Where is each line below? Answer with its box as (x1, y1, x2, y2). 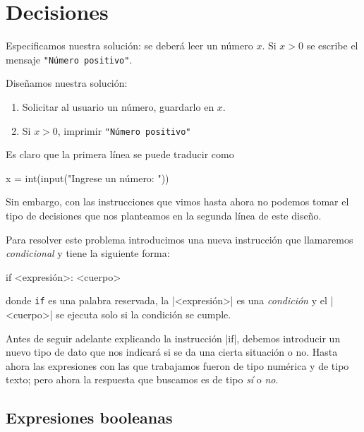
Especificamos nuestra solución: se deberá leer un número (6, 38, 253, 53)
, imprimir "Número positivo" (57, 123, 191, 138)
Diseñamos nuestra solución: (6, 76, 128, 90)
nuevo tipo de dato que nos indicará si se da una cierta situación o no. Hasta (6, 344, 338, 359)
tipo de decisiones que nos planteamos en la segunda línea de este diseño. (6, 208, 322, 222)
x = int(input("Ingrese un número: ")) (6, 170, 169, 185)
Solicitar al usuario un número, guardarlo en (22, 99, 214, 114)
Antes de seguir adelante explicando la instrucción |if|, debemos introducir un (6, 330, 341, 345)
